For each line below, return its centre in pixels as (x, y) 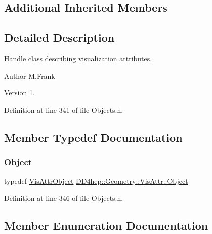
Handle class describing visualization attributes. (78, 58)
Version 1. (19, 93)
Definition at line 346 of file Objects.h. (64, 198)
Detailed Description (59, 37)
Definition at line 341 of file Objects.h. (64, 109)
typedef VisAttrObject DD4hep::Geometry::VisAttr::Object (96, 181)
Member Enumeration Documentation (106, 225)
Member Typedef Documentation (93, 137)
